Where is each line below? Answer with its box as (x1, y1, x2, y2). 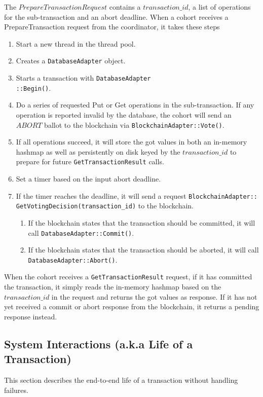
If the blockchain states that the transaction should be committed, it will (28, 217, 255, 228)
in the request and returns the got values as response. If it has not (51, 291, 257, 302)
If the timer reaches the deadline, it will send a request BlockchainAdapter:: (16, 190, 258, 201)
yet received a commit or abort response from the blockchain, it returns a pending (4, 301, 259, 312)
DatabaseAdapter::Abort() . (28, 254, 118, 265)
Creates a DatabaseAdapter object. (16, 55, 126, 66)
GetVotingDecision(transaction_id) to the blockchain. (16, 200, 194, 211)
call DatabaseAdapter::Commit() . (28, 227, 134, 238)
